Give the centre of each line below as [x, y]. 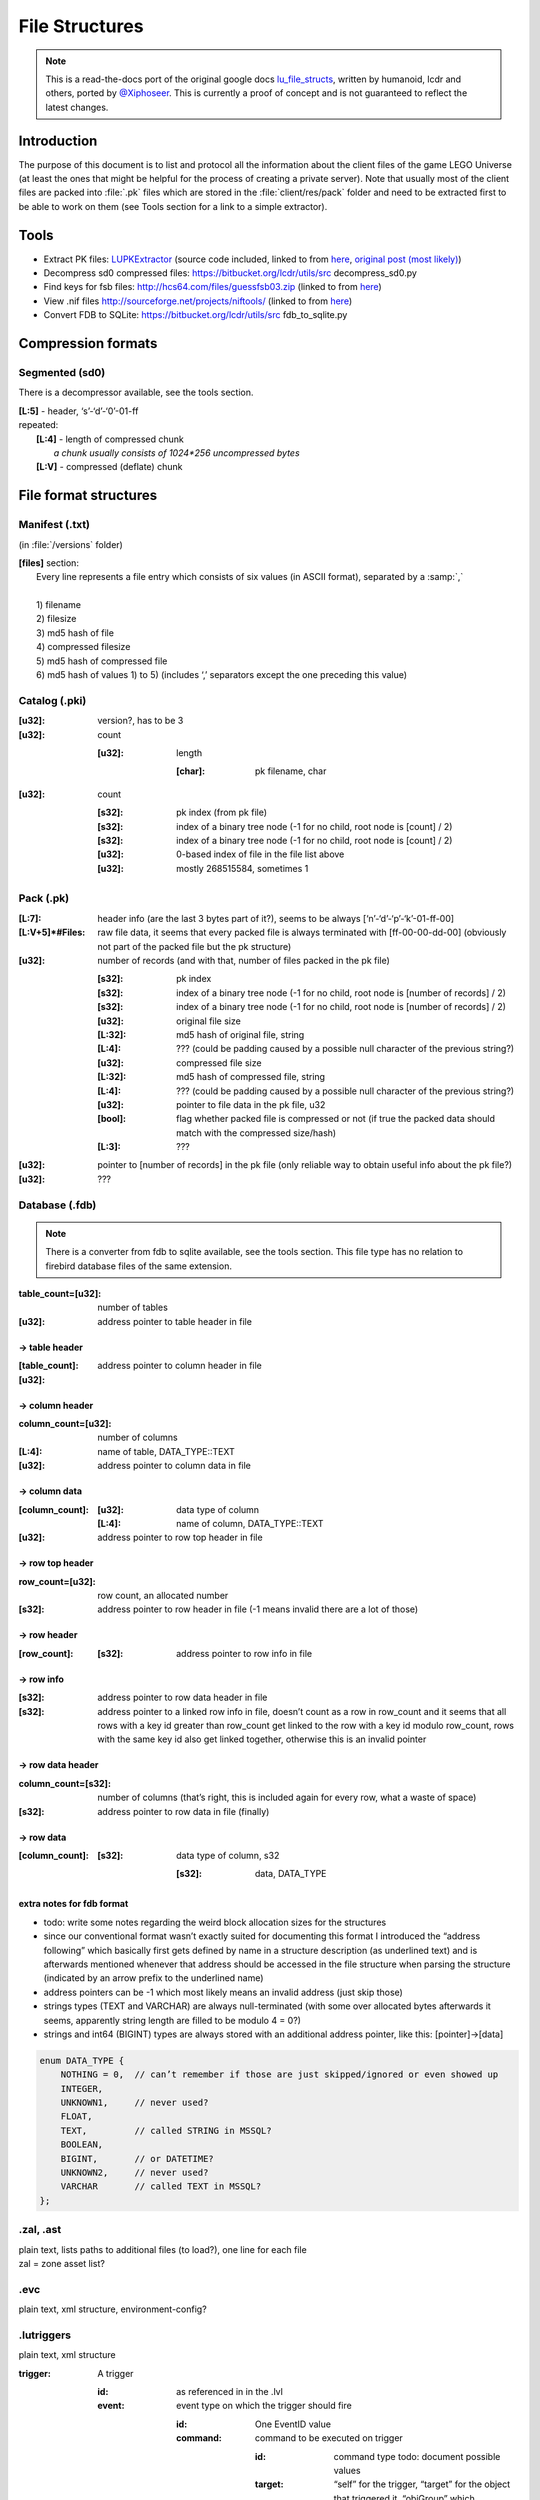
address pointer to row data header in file [182, 1697]
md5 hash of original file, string [240, 1034]
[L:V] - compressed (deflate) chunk [109, 467]
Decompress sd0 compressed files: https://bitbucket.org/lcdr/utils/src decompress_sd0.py [230, 273]
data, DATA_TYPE [291, 1874]
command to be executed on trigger [329, 2438]
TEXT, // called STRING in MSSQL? [166, 2130]
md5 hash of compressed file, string [250, 1077]
